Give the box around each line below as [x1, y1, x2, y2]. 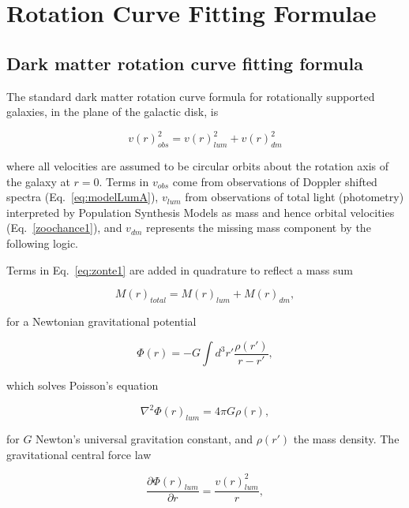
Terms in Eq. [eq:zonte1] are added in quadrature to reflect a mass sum [6, 261, 353, 278]
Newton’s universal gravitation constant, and [36, 430, 253, 446]
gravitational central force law [6, 446, 152, 462]
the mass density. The [293, 430, 400, 446]
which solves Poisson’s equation [6, 377, 159, 394]
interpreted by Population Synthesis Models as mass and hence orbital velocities [6, 204, 395, 220]
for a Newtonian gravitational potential [6, 313, 197, 330]
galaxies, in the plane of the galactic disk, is [6, 103, 219, 120]
